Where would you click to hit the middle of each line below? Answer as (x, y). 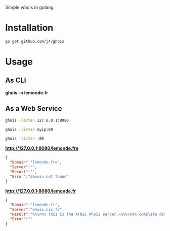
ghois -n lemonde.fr (27, 92)
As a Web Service (34, 109)
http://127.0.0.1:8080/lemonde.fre (42, 148)
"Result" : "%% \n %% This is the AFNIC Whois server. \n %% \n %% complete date (89, 214)
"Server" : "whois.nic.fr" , (37, 210)
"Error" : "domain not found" (39, 176)
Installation (29, 28)
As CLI (16, 80)
